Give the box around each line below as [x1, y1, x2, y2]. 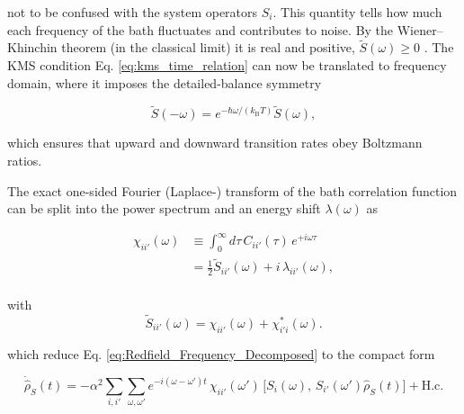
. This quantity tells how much [272, 3, 442, 21]
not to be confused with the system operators [7, 3, 258, 21]
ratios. [7, 151, 42, 169]
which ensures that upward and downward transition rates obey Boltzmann [7, 133, 423, 152]
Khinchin [7, 38, 58, 57]
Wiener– [397, 20, 443, 39]
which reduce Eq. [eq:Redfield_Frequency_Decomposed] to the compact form [7, 344, 435, 363]
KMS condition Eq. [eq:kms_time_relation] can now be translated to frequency [7, 56, 447, 74]
